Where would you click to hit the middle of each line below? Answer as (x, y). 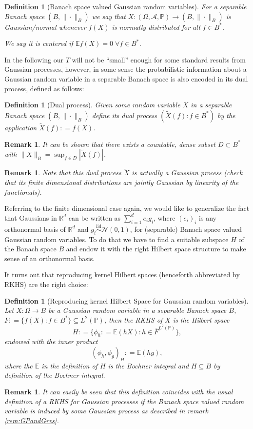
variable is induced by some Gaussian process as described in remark (106, 411)
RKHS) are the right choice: (46, 284)
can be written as (95, 217)
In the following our (34, 59)
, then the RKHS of (133, 319)
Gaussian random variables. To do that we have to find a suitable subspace (117, 239)
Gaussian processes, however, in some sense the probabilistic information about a (126, 69)
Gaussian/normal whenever (45, 27)
